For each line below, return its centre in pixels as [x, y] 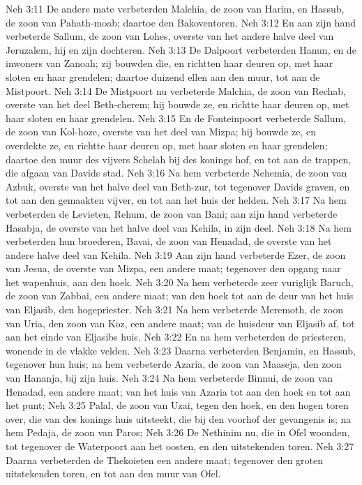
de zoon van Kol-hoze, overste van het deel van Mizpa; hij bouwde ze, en [161, 132]
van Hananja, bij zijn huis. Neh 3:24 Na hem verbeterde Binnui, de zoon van [169, 378]
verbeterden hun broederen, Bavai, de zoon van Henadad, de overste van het [169, 241]
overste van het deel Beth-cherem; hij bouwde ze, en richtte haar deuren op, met [178, 104]
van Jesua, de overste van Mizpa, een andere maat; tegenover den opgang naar [173, 268]
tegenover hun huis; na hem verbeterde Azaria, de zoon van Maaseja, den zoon [174, 364]
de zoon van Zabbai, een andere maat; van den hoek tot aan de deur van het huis [180, 296]
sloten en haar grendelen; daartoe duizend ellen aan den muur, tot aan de [163, 76]
